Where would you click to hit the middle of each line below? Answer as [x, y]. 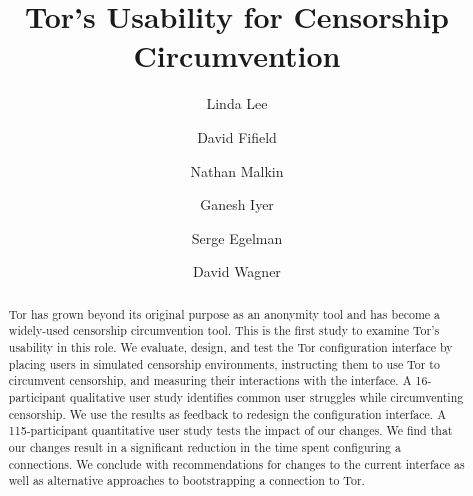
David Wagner [237, 271]
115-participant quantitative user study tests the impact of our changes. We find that [230, 430]
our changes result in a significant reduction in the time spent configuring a [204, 446]
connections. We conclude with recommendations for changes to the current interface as [236, 463]
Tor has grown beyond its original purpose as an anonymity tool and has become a [224, 313]
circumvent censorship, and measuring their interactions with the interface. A [210, 380]
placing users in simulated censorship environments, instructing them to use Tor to [224, 363]
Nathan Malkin [237, 170]
